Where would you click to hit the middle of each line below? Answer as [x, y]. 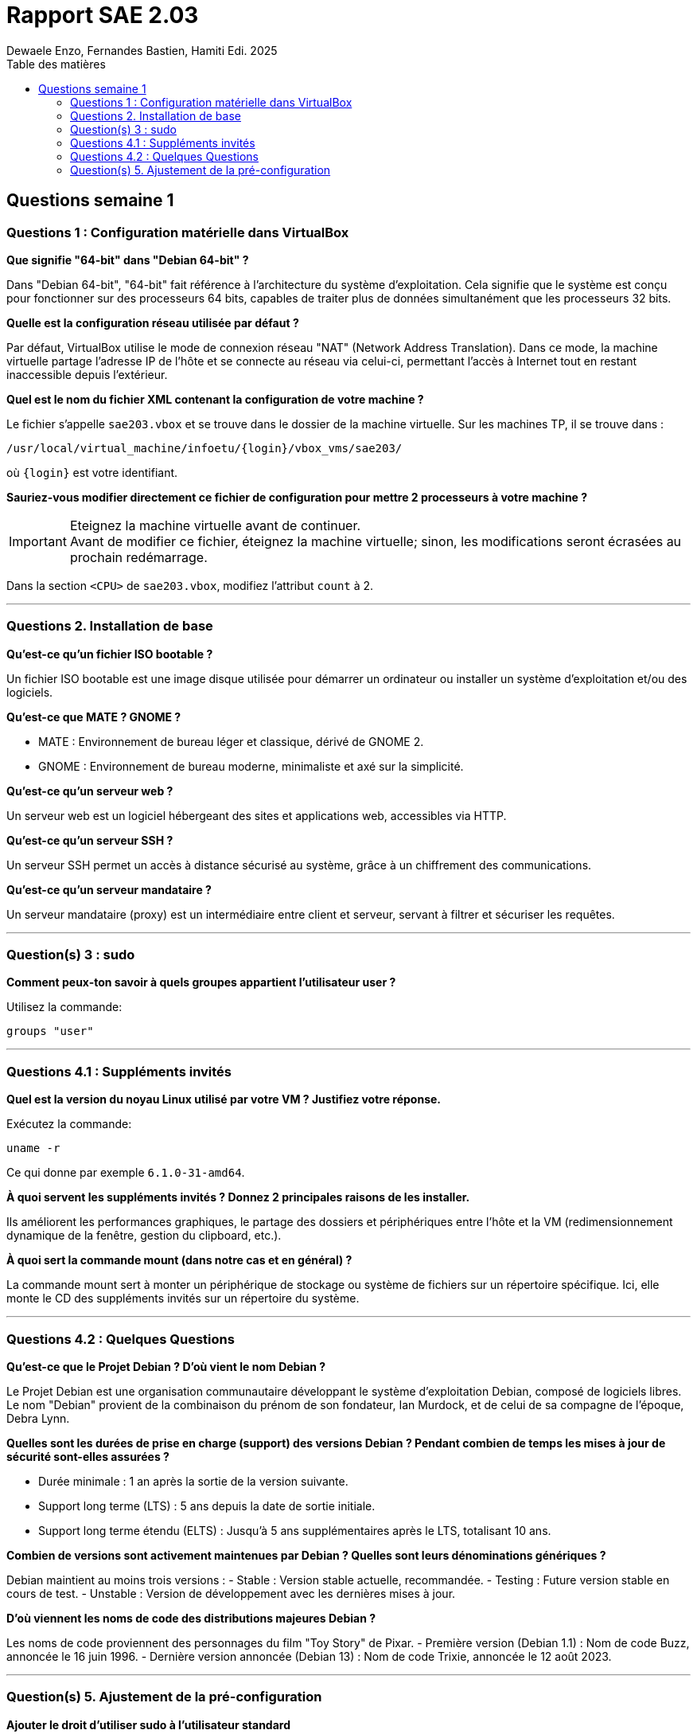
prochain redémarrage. [138, 557]
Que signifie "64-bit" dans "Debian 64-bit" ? [128, 260]
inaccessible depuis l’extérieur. [87, 374]
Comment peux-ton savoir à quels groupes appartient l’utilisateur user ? [201, 982]
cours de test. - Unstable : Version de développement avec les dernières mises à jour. [231, 1593]
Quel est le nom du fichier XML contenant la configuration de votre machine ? [215, 399]
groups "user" [50, 1031]
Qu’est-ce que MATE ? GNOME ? [94, 717]
